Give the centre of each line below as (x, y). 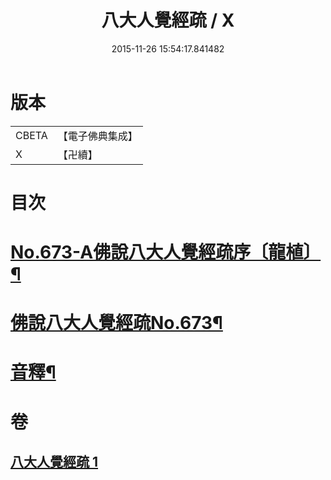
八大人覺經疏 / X (168, 20)
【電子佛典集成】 (97, 136)
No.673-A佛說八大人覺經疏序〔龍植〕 (166, 252)
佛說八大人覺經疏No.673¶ (116, 323)
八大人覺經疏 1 (54, 462)
